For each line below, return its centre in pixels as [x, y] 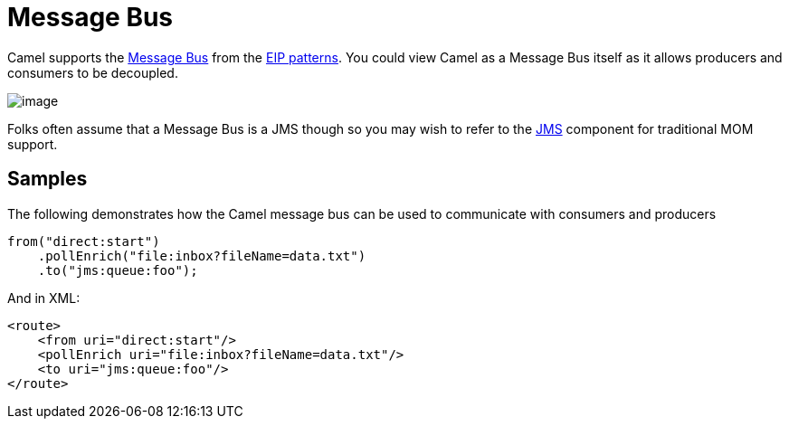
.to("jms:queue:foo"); [118, 270]
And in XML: [44, 298]
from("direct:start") [84, 241]
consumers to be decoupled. [93, 72]
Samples [48, 179]
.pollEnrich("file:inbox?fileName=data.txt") [202, 256]
